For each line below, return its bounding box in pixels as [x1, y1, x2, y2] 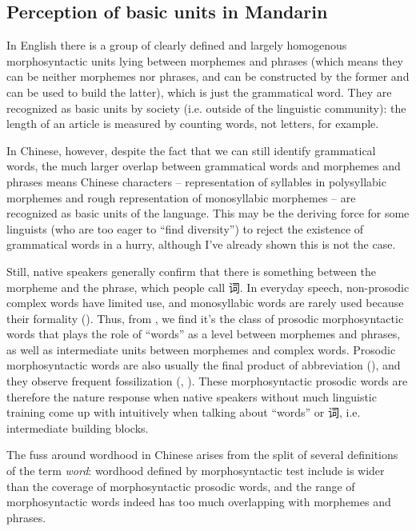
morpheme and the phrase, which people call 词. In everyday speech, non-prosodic [6, 278, 410, 295]
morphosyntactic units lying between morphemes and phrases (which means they [6, 52, 404, 69]
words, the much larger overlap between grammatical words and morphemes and [6, 158, 401, 174]
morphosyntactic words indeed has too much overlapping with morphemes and [6, 493, 391, 510]
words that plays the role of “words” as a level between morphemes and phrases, [6, 325, 401, 342]
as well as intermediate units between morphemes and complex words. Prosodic [6, 341, 396, 357]
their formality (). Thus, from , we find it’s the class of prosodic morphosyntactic [6, 309, 404, 326]
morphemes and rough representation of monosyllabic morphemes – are [6, 189, 356, 206]
